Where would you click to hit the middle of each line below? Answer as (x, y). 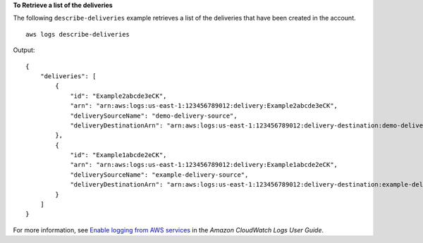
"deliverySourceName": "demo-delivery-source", (154, 116)
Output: (24, 50)
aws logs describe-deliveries (78, 34)
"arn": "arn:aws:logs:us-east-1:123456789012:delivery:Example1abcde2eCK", (204, 165)
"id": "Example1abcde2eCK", (118, 155)
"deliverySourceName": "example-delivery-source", (159, 175)
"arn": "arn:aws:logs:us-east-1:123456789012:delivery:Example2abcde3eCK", (204, 106)
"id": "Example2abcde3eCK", (118, 96)
